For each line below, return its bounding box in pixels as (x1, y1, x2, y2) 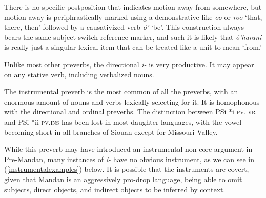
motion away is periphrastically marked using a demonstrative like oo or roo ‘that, (4, 11, 262, 22)
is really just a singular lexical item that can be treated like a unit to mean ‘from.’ (4, 42, 262, 52)
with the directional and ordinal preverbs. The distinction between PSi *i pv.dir (4, 106, 256, 117)
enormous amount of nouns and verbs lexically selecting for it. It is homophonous (4, 96, 260, 107)
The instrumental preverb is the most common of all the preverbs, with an (4, 86, 238, 97)
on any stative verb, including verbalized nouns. (4, 69, 154, 80)
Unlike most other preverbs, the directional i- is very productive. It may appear (4, 58, 254, 69)
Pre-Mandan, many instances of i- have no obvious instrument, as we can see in (4, 153, 254, 164)
